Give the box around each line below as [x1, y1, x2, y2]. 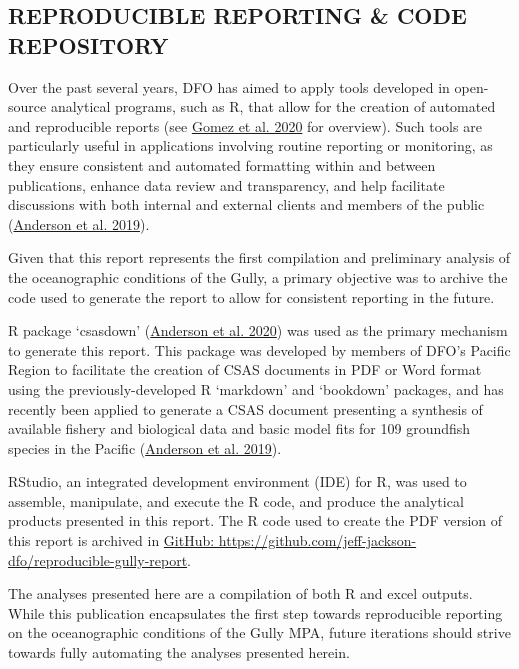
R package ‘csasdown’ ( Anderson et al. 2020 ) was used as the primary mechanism [8, 320, 508, 341]
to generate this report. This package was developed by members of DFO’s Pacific [8, 339, 511, 360]
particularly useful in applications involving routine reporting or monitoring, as [8, 135, 493, 156]
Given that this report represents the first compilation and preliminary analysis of [8, 247, 511, 268]
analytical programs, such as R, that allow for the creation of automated [50, 96, 496, 117]
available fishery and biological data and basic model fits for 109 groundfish [8, 418, 471, 439]
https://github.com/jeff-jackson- [218, 530, 417, 551]
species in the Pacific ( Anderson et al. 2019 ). [8, 437, 282, 458]
